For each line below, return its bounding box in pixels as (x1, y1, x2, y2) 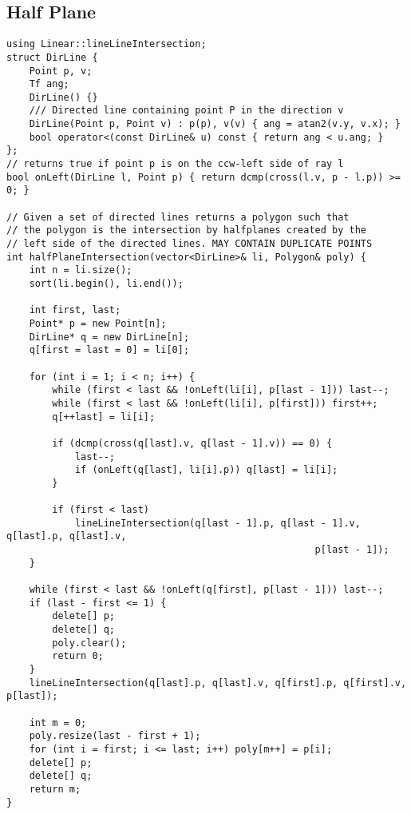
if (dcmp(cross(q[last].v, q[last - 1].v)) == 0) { (52, 437, 333, 449)
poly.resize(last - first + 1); (29, 730, 201, 742)
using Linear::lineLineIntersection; (6, 38, 207, 50)
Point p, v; (29, 65, 93, 77)
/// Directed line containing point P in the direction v (29, 105, 344, 117)
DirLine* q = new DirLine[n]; (29, 331, 190, 343)
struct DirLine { (6, 51, 98, 63)
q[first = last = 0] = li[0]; (29, 344, 190, 356)
